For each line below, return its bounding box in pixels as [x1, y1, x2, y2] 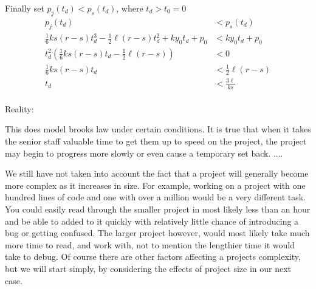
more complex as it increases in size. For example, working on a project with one [5, 178, 306, 191]
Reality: [5, 102, 34, 115]
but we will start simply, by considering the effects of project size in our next [5, 262, 292, 274]
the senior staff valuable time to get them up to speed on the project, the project [5, 134, 307, 147]
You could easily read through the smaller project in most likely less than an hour [5, 202, 311, 215]
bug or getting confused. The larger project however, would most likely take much [5, 226, 310, 239]
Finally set [5, 2, 44, 14]
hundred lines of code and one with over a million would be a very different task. [5, 191, 306, 203]
